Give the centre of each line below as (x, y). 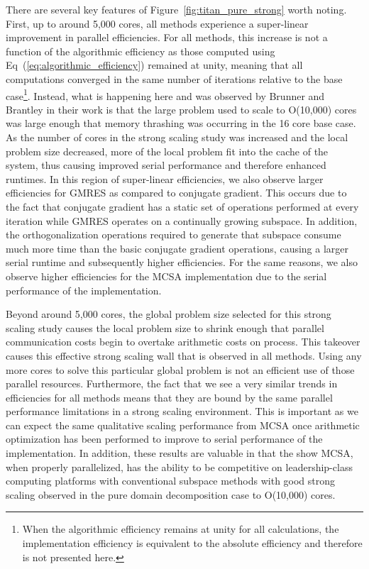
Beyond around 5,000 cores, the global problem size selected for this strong (169, 314)
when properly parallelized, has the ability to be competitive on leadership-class (179, 466)
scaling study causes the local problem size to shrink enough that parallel (165, 327)
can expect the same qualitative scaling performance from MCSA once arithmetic (183, 425)
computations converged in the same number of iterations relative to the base (174, 78)
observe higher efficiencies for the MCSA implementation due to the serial (166, 276)
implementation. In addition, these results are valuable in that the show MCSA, (180, 453)
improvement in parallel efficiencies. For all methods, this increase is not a (167, 37)
